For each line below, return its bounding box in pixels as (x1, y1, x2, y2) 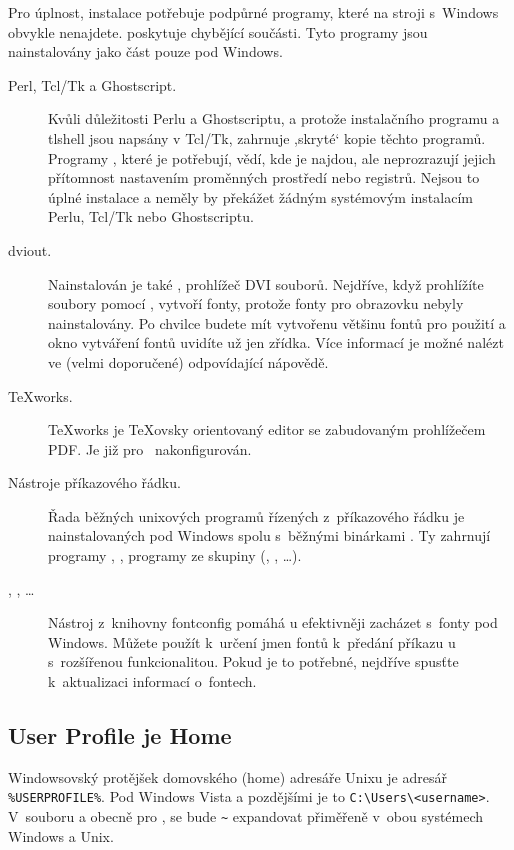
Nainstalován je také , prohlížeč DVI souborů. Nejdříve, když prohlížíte (48, 273, 484, 294)
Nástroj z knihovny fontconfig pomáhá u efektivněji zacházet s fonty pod (48, 612, 498, 633)
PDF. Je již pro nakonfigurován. (48, 438, 252, 459)
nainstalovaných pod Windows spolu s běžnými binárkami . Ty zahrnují (48, 525, 491, 546)
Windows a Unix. (8, 825, 114, 846)
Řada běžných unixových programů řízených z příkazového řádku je (48, 505, 465, 526)
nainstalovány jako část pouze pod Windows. (8, 41, 283, 62)
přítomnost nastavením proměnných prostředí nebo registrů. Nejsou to (48, 167, 480, 188)
